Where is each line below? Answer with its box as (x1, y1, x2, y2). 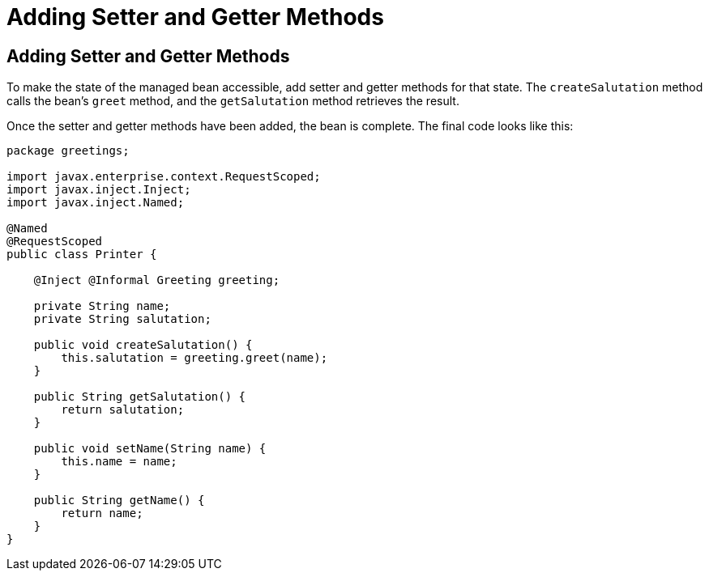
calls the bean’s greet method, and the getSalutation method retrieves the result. (6, 94, 459, 108)
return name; (61, 507, 143, 520)
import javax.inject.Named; (6, 196, 185, 210)
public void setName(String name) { (33, 442, 267, 456)
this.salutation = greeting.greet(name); (61, 351, 328, 365)
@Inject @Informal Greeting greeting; (33, 274, 280, 287)
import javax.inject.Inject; (6, 183, 191, 197)
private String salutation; (33, 312, 211, 326)
